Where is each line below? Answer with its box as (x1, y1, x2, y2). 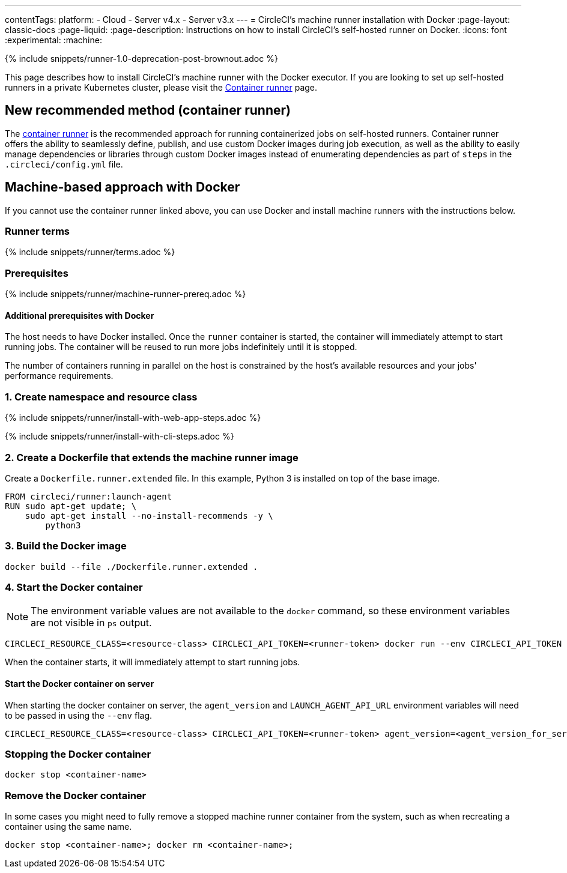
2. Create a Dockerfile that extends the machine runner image (5, 451, 299, 464)
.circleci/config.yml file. (5, 159, 123, 169)
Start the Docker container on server (5, 678, 154, 689)
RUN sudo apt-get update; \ (5, 501, 137, 511)
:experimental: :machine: (5, 35, 102, 45)
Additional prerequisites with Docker (5, 310, 154, 321)
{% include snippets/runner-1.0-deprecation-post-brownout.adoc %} (5, 53, 278, 64)
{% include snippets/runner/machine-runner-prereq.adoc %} (5, 289, 246, 300)
